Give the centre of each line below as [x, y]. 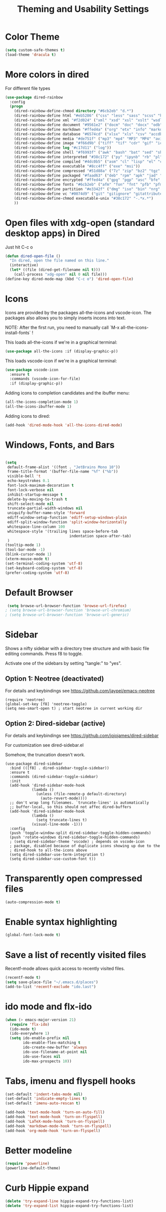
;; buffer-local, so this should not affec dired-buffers [71, 807]
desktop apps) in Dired [53, 233]
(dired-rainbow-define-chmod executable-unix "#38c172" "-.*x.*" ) [84, 198]
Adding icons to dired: [28, 416]
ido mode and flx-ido [49, 1007]
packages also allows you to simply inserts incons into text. [65, 318]
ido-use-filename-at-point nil [55, 1052]
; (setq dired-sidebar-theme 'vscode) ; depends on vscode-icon [77, 841]
